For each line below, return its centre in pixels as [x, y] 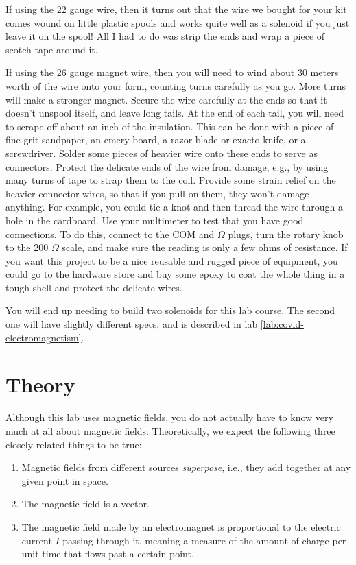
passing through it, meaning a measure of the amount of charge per [204, 540]
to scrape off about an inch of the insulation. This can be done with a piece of [170, 126]
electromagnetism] [44, 337]
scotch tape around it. [52, 49]
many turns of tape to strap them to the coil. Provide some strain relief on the [171, 180]
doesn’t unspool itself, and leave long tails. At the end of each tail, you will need [175, 113]
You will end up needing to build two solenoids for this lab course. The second [170, 310]
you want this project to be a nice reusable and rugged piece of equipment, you [172, 260]
